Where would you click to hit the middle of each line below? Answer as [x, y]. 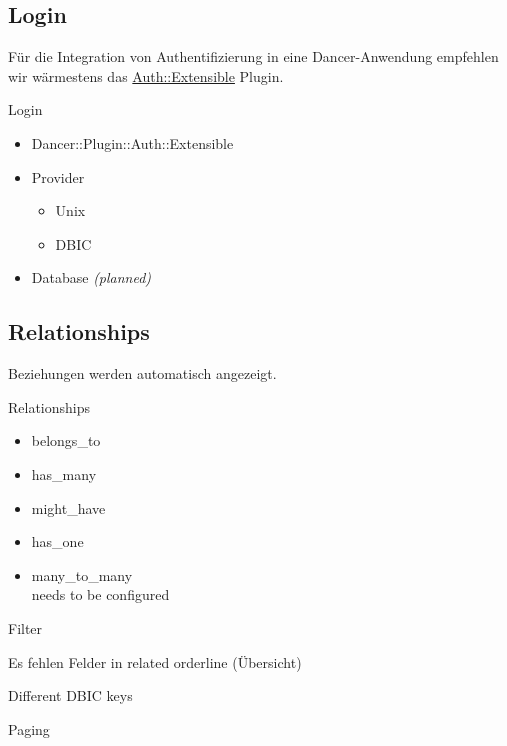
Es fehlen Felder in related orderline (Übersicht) [155, 661]
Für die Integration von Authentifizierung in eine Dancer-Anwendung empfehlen [253, 56]
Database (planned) [91, 277]
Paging [29, 728]
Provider [58, 176]
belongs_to [66, 440]
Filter [25, 627]
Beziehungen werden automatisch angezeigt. [142, 373]
